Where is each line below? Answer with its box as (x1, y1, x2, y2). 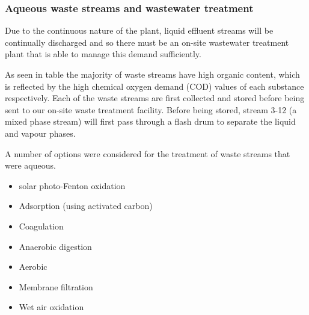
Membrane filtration (19, 280, 93, 293)
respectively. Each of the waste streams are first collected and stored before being (5, 92, 305, 104)
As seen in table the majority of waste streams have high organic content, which (5, 68, 300, 80)
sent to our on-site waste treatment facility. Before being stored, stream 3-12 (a (5, 103, 297, 116)
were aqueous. (5, 159, 56, 172)
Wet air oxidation (19, 301, 84, 313)
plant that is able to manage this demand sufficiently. (5, 48, 201, 60)
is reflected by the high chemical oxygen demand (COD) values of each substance (5, 80, 304, 92)
